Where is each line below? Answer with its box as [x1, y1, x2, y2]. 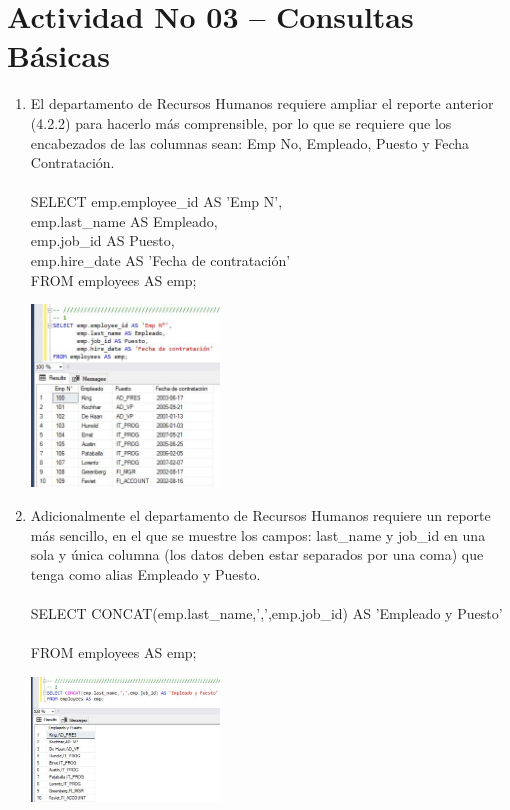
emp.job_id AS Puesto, [30, 230, 175, 251]
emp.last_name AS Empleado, [30, 210, 218, 231]
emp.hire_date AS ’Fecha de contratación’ [30, 250, 291, 271]
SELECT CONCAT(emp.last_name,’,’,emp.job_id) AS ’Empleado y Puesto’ [30, 602, 503, 623]
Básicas [7, 35, 110, 76]
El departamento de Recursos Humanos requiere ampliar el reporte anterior [30, 93, 494, 114]
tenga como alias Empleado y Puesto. [30, 563, 261, 584]
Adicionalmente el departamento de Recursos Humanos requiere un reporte [30, 504, 491, 525]
